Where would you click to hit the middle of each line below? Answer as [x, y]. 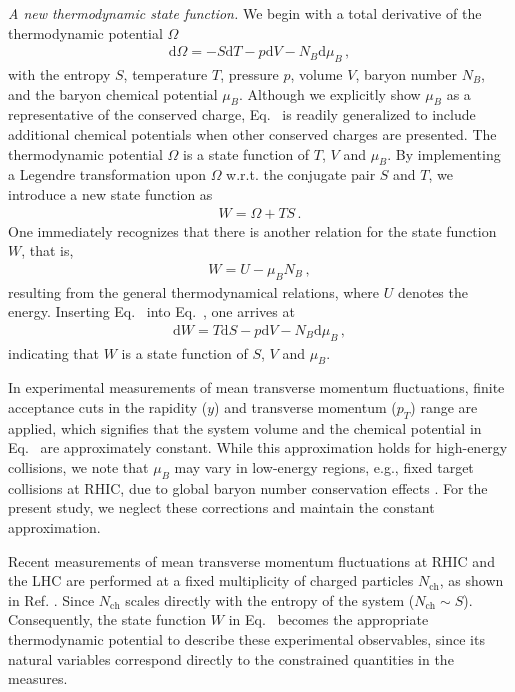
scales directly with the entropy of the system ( [270, 599]
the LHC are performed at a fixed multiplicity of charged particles [211, 580]
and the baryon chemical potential [113, 93]
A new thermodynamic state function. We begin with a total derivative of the [245, 13]
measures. [38, 678]
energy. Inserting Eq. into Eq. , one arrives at [151, 311]
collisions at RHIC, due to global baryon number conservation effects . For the [248, 487]
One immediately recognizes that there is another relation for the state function [252, 230]
